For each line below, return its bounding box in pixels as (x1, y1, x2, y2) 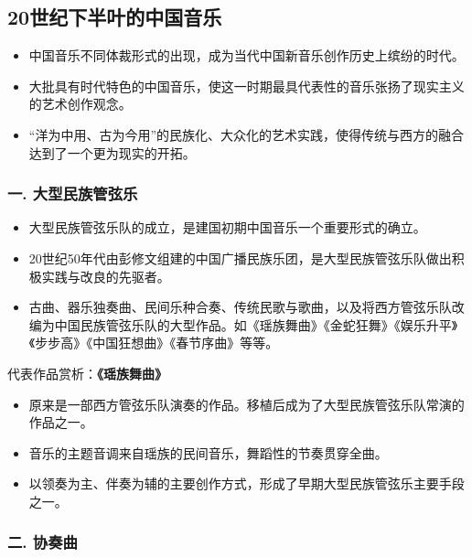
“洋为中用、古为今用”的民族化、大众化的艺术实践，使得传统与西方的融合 (28, 124, 465, 144)
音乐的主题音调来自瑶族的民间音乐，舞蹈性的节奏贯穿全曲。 (28, 443, 388, 462)
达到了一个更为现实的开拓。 (28, 143, 196, 162)
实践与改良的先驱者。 (41, 266, 170, 285)
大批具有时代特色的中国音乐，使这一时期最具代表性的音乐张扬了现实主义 (28, 76, 465, 95)
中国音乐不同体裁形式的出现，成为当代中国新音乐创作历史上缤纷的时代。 (28, 46, 465, 65)
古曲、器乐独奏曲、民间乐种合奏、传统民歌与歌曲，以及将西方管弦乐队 (28, 297, 452, 317)
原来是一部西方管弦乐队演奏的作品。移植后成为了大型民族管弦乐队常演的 (28, 394, 465, 413)
